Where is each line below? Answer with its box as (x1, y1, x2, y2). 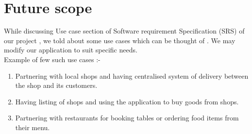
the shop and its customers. (15, 80, 98, 90)
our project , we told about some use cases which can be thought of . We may (4, 35, 235, 45)
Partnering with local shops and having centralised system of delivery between (15, 70, 249, 81)
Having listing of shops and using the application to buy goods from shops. (15, 96, 239, 106)
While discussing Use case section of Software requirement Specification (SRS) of (4, 26, 245, 36)
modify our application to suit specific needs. (4, 45, 137, 55)
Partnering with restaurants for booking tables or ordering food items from (15, 113, 239, 123)
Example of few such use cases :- (4, 54, 101, 64)
